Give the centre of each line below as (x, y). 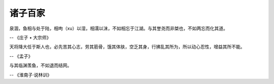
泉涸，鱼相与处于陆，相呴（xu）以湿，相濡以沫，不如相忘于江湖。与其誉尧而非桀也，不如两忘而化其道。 (118, 28)
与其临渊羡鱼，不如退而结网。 (41, 65)
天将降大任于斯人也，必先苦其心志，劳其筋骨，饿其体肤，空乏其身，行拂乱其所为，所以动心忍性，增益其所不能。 (127, 47)
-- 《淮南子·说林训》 (30, 75)
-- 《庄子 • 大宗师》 (30, 37)
